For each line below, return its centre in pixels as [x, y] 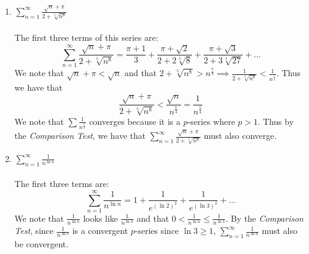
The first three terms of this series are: [86, 37]
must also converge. [240, 136]
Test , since [34, 231]
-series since [157, 231]
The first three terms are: [62, 184]
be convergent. [41, 243]
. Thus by [276, 121]
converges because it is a [135, 121]
